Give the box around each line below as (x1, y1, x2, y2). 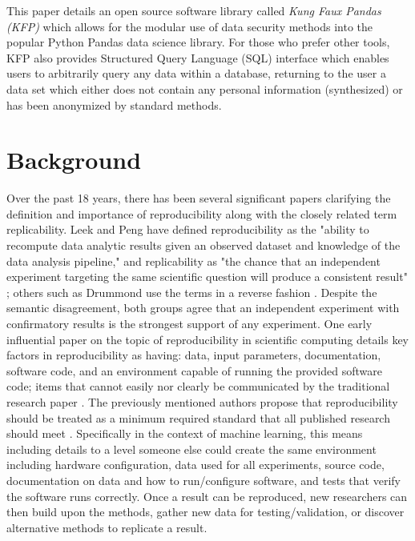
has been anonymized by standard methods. (6, 96, 222, 113)
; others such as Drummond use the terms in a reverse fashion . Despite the (6, 283, 377, 300)
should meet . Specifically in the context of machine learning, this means (6, 425, 363, 442)
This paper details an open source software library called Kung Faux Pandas (6, 2, 381, 18)
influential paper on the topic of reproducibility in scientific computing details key (6, 331, 409, 347)
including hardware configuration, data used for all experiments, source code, (6, 456, 385, 473)
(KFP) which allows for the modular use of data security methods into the (6, 18, 373, 34)
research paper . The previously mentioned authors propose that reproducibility (6, 394, 398, 410)
